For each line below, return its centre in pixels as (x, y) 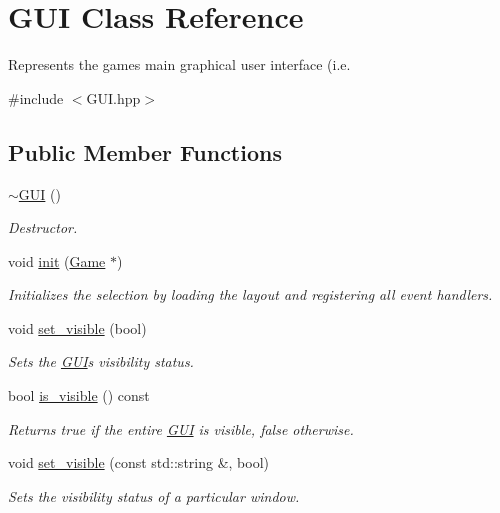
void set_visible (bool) (77, 327)
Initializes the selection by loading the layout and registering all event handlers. (250, 294)
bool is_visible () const (79, 395)
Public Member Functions (145, 151)
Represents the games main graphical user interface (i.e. (179, 64)
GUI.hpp (113, 97)
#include (36, 97)
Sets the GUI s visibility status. (101, 361)
